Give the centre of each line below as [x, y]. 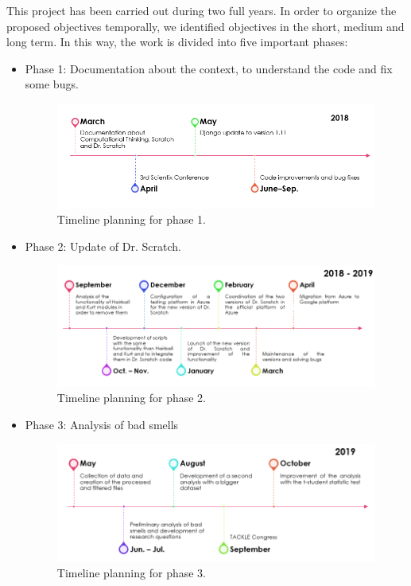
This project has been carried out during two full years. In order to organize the [202, 10]
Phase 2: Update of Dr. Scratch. [103, 246]
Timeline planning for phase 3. [131, 573]
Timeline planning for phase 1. [131, 219]
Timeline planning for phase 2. [131, 398]
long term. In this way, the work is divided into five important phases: [177, 42]
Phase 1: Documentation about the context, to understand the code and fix [209, 68]
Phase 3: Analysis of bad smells [102, 425]
